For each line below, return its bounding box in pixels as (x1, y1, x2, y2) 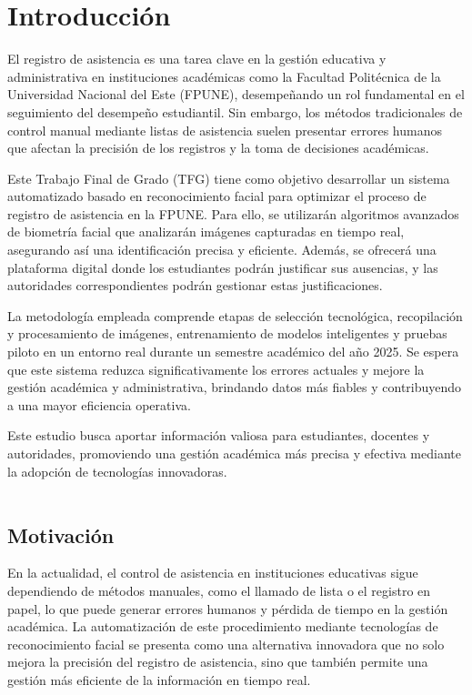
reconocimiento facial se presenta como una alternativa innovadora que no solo (7, 634, 445, 653)
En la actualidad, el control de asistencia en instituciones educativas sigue (7, 563, 418, 582)
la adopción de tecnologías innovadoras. (7, 461, 227, 480)
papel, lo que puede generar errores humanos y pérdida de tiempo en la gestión (7, 599, 448, 618)
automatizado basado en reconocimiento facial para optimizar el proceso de (7, 186, 427, 206)
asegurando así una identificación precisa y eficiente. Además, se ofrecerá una (7, 240, 437, 259)
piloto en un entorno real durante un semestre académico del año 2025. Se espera (7, 342, 459, 361)
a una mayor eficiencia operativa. (7, 395, 191, 414)
